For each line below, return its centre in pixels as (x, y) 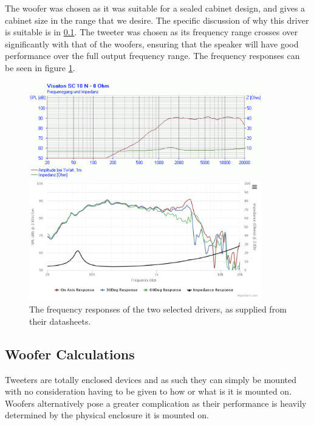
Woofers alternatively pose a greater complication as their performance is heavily (156, 403)
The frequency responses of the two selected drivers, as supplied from (158, 309)
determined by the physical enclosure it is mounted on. (107, 415)
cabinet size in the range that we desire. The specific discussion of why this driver (157, 20)
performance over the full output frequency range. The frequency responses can (152, 56)
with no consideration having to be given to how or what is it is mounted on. (148, 391)
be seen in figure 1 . (40, 67)
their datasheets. (60, 321)
